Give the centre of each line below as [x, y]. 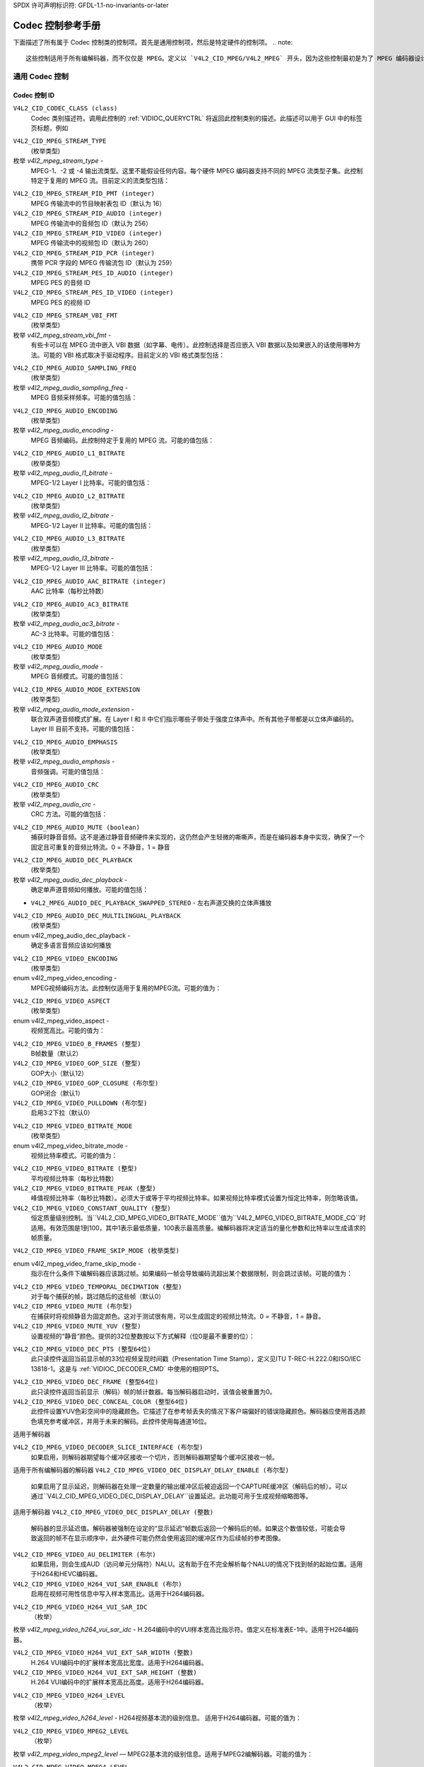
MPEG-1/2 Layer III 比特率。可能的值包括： [93, 568]
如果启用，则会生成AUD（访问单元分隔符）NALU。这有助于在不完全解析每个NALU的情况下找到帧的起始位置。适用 [197, 1564]
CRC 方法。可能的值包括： [69, 814]
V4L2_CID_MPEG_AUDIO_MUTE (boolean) [77, 827]
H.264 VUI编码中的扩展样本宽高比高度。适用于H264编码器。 [119, 1682]
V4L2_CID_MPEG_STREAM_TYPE [60, 141]
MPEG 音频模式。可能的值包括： [78, 676]
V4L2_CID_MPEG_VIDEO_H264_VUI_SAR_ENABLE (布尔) [98, 1584]
